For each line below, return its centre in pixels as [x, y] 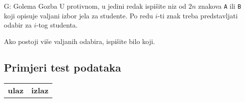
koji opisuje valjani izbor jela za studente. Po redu [79, 15]
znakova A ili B [220, 6]
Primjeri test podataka [63, 67]
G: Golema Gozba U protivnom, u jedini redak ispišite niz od [95, 6]
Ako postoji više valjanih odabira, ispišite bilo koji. [80, 41]
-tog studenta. [57, 25]
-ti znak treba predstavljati [197, 15]
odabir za [18, 25]
